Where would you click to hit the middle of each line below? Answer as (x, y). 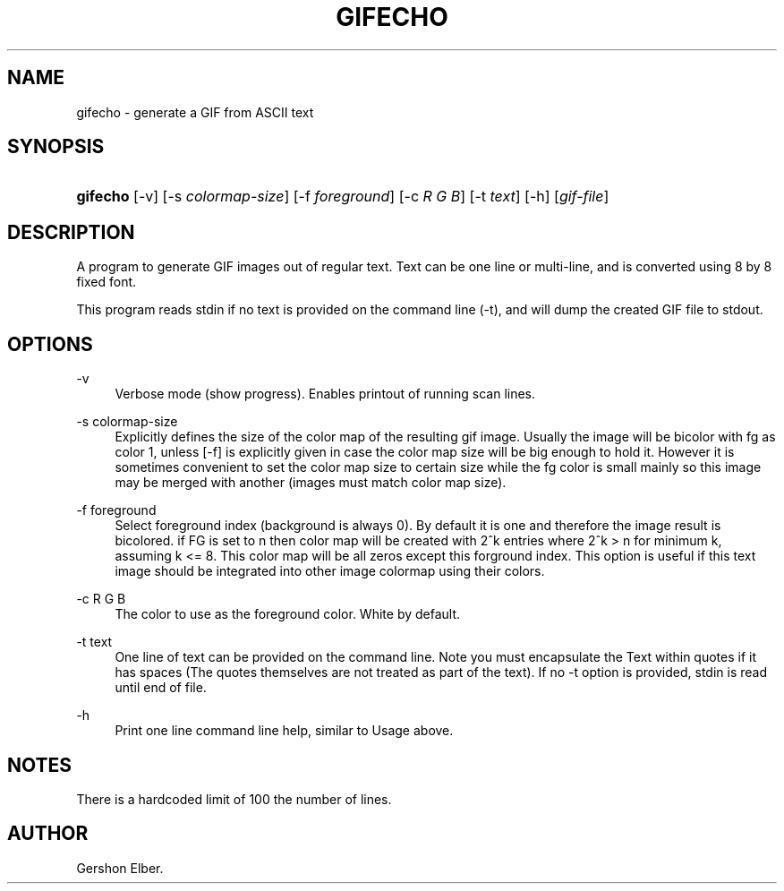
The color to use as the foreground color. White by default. (288, 614)
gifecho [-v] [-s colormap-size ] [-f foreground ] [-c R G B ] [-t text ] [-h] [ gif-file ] (343, 197)
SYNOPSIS (56, 147)
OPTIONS (50, 344)
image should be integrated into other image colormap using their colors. (330, 571)
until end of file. (161, 688)
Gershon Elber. (120, 868)
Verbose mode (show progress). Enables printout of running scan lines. (325, 394)
